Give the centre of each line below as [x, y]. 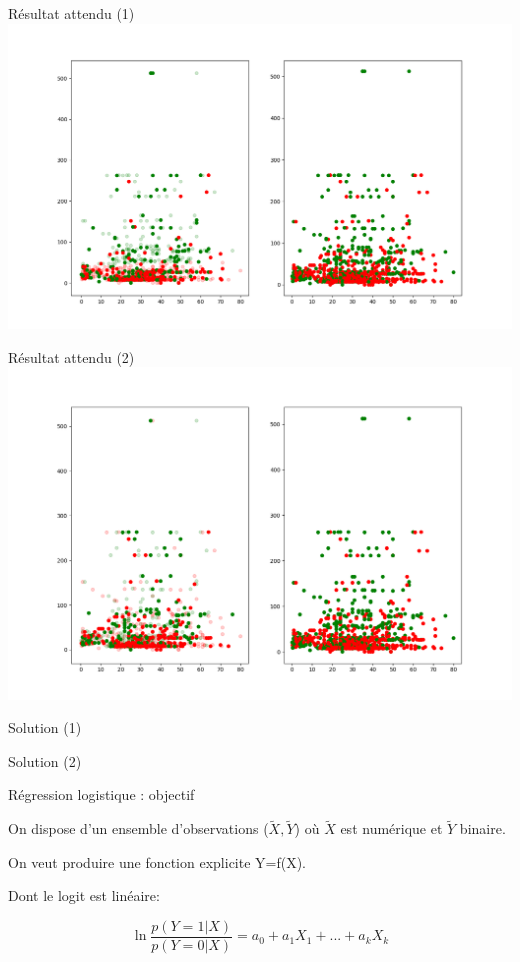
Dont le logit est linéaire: [84, 895]
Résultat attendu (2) [71, 356]
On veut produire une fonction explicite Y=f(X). [157, 861]
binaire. [482, 828]
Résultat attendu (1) [71, 13]
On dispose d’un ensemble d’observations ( [138, 828]
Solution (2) [45, 760]
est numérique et [391, 828]
